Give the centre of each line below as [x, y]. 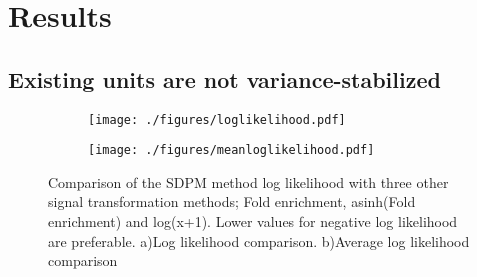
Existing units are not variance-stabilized [224, 78]
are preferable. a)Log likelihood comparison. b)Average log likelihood [259, 240]
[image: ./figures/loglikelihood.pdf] [217, 119]
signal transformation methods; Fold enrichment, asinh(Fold [232, 201]
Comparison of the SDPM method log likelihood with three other [248, 181]
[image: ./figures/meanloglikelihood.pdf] [231, 150]
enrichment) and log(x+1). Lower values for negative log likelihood [253, 221]
